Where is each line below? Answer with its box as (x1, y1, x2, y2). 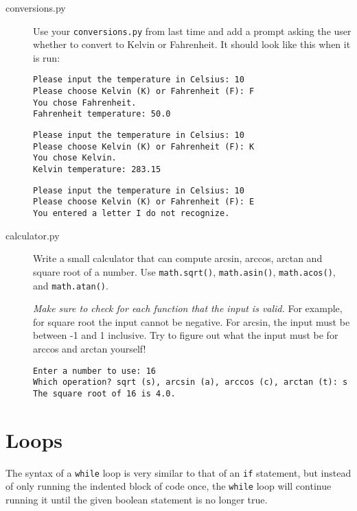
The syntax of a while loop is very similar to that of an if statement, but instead (5, 465, 352, 479)
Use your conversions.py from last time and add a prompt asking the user (33, 23, 352, 38)
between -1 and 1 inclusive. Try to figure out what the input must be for (33, 328, 338, 342)
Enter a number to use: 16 (33, 366, 156, 376)
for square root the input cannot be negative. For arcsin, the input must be (33, 314, 350, 329)
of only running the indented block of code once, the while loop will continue (5, 479, 332, 493)
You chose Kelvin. (33, 153, 117, 163)
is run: (33, 50, 60, 64)
